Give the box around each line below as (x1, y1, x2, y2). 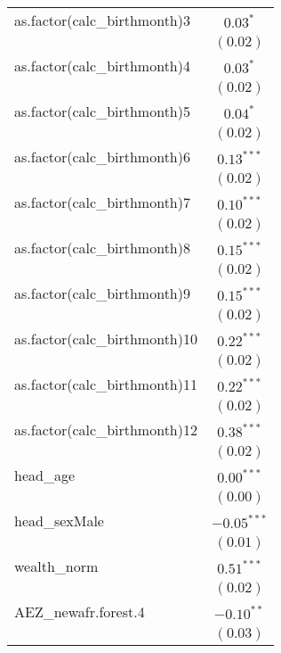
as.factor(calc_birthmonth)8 (14, 237, 190, 258)
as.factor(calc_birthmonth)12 (14, 419, 197, 440)
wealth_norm (14, 556, 99, 576)
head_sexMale (14, 510, 104, 531)
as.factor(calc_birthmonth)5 (14, 101, 190, 121)
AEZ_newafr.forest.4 (14, 601, 145, 622)
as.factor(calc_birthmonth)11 (14, 374, 197, 394)
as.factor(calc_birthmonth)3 (14, 10, 190, 30)
